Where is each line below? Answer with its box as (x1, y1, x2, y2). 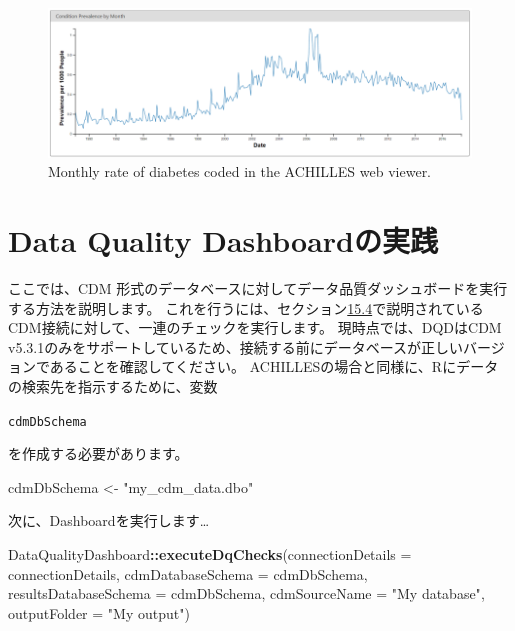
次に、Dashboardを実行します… (8, 510, 210, 531)
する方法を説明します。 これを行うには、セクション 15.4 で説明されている (8, 297, 484, 318)
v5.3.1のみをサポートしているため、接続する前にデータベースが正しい (8, 336, 464, 357)
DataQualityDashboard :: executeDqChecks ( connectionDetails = (8, 544, 412, 565)
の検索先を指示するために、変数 (8, 376, 218, 397)
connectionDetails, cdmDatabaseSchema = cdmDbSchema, (8, 563, 368, 584)
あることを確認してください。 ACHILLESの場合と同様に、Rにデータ (49, 356, 499, 377)
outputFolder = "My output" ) (8, 602, 190, 623)
